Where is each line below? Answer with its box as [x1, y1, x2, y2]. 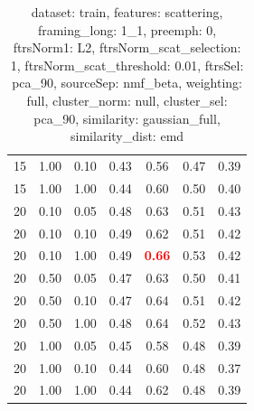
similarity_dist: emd [71, 126, 184, 145]
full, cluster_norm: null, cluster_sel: [26, 90, 228, 109]
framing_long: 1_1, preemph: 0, [37, 20, 217, 39]
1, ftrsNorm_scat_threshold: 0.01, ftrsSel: [10, 55, 244, 74]
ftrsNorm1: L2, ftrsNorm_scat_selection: [13, 38, 241, 57]
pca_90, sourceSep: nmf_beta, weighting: [12, 73, 242, 92]
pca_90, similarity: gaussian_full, [33, 108, 221, 127]
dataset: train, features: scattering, [31, 3, 223, 21]
